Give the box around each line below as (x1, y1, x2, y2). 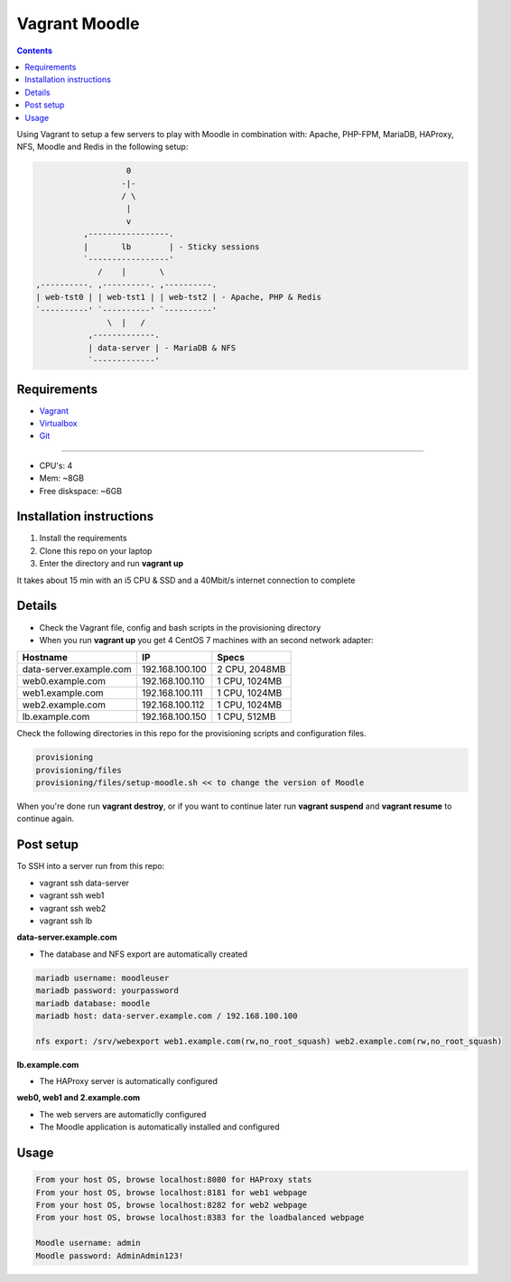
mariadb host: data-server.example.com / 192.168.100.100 (35, 1010, 298, 1021)
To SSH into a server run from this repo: (16, 861, 165, 872)
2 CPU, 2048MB (217, 663, 286, 676)
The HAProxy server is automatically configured (39, 1076, 218, 1087)
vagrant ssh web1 (39, 890, 105, 901)
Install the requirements (39, 533, 127, 544)
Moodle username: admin (35, 1238, 142, 1249)
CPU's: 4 (39, 460, 73, 471)
